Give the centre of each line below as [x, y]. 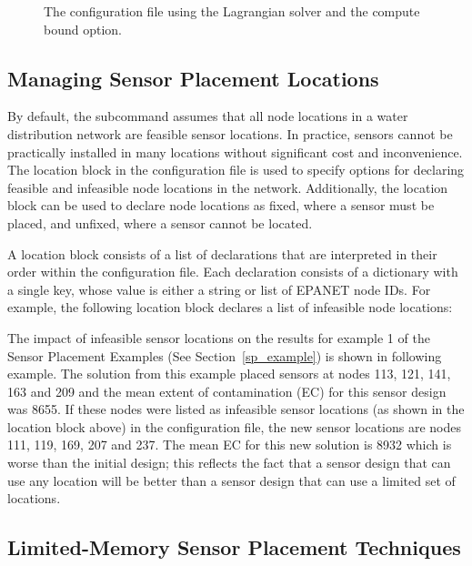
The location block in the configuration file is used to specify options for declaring [236, 170]
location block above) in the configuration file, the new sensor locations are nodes [234, 426]
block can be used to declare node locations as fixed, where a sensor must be [221, 205]
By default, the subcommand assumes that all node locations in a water [208, 116]
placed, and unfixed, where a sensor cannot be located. [160, 222]
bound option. [83, 29]
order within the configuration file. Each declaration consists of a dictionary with [233, 272]
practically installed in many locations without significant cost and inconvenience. [235, 152]
